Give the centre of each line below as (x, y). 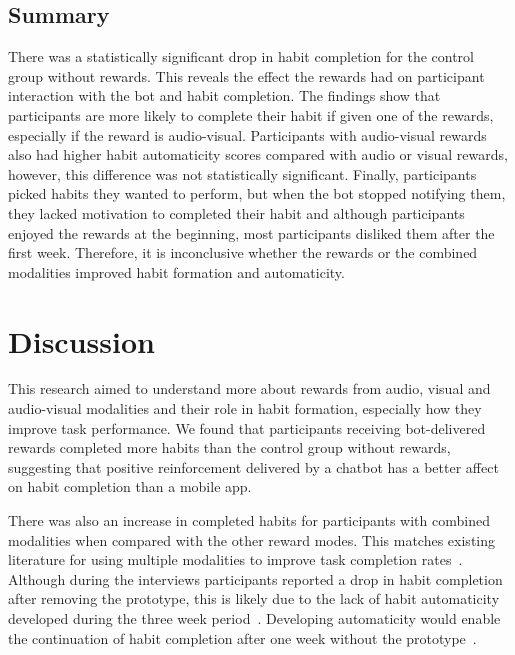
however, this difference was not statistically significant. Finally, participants (242, 173)
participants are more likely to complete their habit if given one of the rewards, (251, 114)
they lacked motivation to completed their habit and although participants (236, 212)
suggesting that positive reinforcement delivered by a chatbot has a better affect (253, 466)
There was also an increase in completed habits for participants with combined (249, 520)
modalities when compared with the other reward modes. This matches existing (252, 539)
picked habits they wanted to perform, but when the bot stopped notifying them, (257, 193)
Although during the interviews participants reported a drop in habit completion (255, 578)
